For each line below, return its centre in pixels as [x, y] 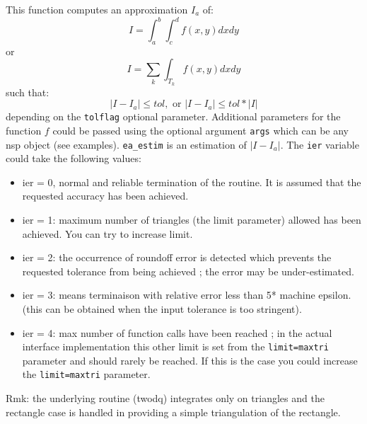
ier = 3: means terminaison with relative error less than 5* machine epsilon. [187, 295]
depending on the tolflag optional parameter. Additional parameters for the [173, 116]
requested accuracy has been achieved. [105, 196]
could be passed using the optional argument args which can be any [200, 130]
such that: [28, 92]
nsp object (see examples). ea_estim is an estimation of [126, 144]
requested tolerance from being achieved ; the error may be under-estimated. [188, 271]
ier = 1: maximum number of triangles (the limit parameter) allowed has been [192, 220]
